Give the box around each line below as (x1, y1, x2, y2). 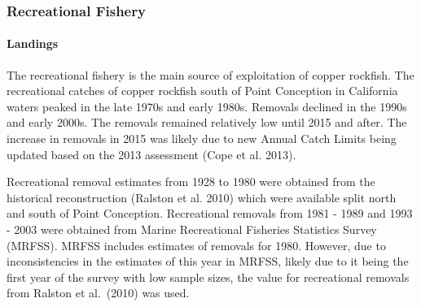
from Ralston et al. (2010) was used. (7, 284, 190, 301)
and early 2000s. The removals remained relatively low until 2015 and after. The (7, 114, 407, 131)
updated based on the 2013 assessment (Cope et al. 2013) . (7, 145, 296, 162)
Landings (7, 35, 59, 52)
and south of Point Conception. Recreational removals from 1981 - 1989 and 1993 (7, 205, 413, 222)
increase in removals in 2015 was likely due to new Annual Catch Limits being (7, 130, 397, 147)
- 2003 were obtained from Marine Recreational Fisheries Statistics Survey (7, 220, 377, 237)
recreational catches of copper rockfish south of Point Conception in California (7, 82, 398, 99)
